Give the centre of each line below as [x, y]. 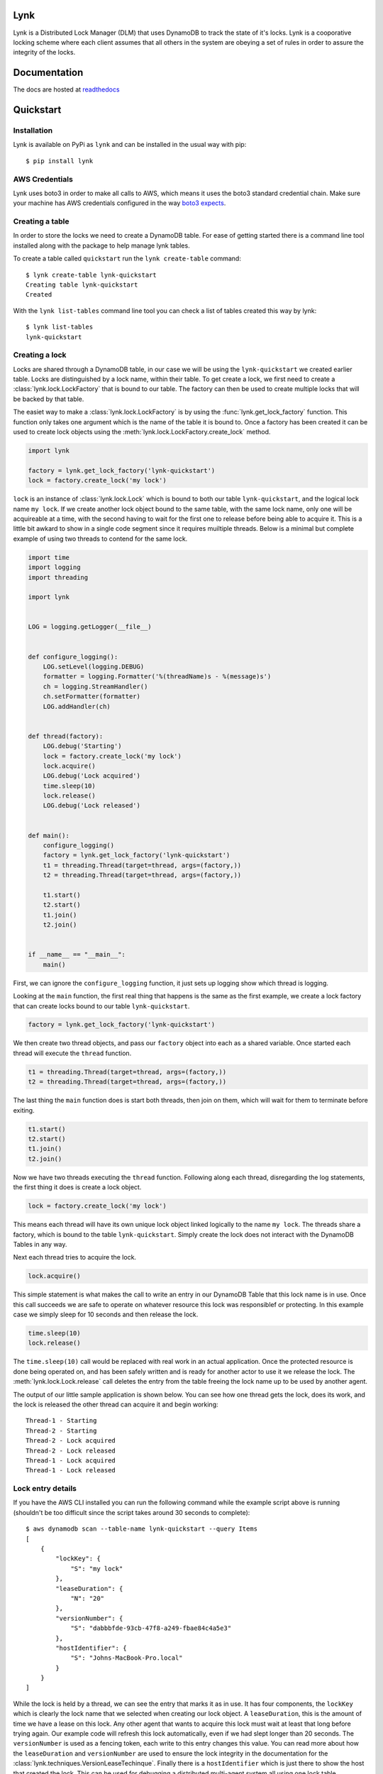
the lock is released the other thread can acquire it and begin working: [116, 1404]
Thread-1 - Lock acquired [71, 1460]
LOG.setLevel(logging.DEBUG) [94, 667]
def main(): [49, 835]
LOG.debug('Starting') [82, 746]
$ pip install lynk [60, 161]
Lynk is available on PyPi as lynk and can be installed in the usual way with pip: [130, 145]
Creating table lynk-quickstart [82, 285]
